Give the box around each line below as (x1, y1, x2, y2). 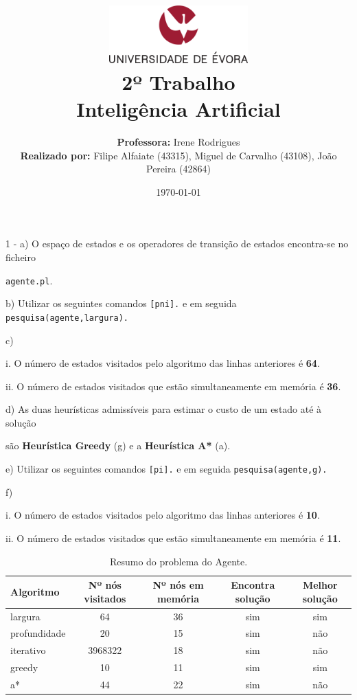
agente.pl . (5, 273, 53, 287)
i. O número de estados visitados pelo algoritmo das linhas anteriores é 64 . (5, 356, 320, 370)
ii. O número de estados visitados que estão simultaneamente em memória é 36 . (5, 379, 341, 393)
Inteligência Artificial (76, 95, 281, 123)
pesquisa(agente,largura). (5, 313, 128, 323)
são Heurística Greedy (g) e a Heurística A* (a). (5, 438, 231, 453)
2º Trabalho (122, 67, 235, 95)
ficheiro (5, 249, 36, 264)
